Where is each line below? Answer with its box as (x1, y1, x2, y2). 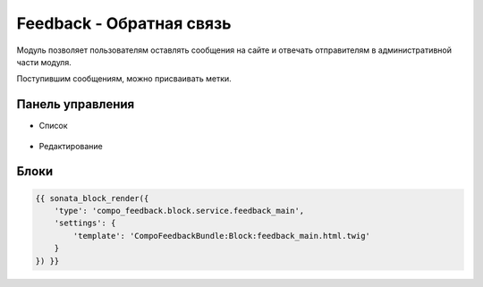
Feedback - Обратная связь (16, 13, 232, 33)
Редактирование (38, 140, 103, 151)
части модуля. (16, 56, 72, 67)
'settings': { (54, 218, 116, 228)
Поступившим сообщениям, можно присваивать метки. (16, 73, 232, 84)
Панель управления (16, 97, 135, 112)
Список (38, 121, 68, 131)
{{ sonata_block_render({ (35, 193, 149, 203)
